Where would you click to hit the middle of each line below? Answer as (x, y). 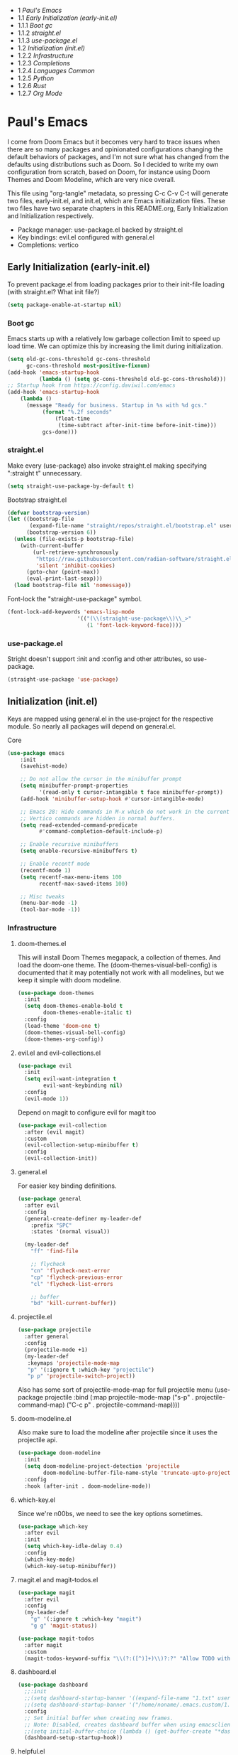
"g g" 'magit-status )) (64, 1626)
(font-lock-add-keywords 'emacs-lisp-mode (71, 612)
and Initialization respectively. (51, 215)
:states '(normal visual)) (70, 1232)
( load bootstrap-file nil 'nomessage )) (73, 586)
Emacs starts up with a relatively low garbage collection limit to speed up (114, 338)
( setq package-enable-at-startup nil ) (64, 305)
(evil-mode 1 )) (47, 1099)
